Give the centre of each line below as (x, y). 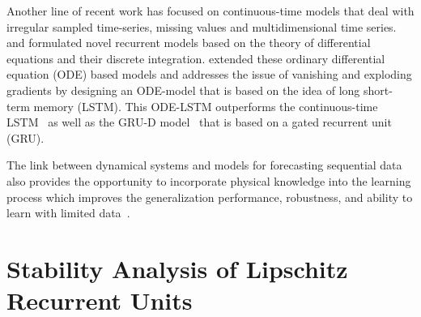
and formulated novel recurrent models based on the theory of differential (189, 43)
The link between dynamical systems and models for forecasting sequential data (204, 165)
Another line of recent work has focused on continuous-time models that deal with (210, 11)
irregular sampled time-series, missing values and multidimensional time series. (202, 26)
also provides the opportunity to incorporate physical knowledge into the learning (209, 180)
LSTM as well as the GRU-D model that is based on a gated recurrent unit (199, 122)
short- (378, 90)
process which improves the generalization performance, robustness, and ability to (210, 197)
